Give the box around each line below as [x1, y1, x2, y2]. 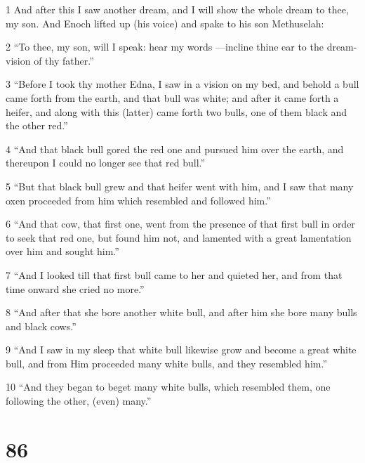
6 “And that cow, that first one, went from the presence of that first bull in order [6, 216, 355, 231]
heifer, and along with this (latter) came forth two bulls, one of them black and [6, 104, 347, 119]
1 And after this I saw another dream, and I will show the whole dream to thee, [6, 2, 349, 16]
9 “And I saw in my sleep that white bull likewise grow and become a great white [6, 342, 357, 357]
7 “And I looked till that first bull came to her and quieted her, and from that [6, 267, 343, 282]
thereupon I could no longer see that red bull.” [6, 155, 206, 170]
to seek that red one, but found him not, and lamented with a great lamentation [6, 230, 352, 244]
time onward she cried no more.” [6, 281, 145, 296]
